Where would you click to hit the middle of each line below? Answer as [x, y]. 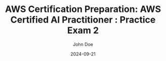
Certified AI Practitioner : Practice [83, 20]
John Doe [83, 44]
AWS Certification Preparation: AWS [83, 9]
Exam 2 [83, 30]
